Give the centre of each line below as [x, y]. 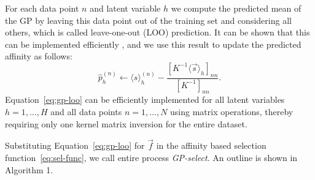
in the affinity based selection [211, 145]
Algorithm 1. [29, 169]
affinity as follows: [39, 56]
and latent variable [125, 8]
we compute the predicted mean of [236, 8]
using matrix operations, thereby [232, 112]
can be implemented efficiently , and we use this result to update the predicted [153, 44]
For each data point [42, 8]
